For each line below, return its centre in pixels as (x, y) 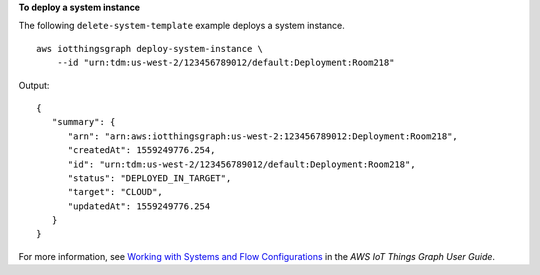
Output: (34, 85)
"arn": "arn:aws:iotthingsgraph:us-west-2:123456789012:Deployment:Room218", (263, 136)
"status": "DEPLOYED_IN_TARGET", (149, 178)
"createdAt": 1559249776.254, (141, 150)
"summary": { (83, 122)
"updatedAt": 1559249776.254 (139, 206)
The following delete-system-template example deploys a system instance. (181, 26)
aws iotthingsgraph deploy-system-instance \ (150, 48)
